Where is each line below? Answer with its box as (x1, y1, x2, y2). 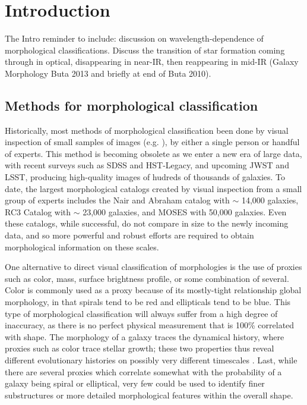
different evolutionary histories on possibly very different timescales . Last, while (5, 353, 297, 366)
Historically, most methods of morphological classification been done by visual (5, 124, 289, 136)
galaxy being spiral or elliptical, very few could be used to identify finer (5, 377, 265, 390)
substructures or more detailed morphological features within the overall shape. (5, 388, 293, 401)
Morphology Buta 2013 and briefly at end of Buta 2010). (5, 67, 211, 79)
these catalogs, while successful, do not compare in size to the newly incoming (5, 217, 289, 230)
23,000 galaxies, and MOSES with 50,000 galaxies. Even (83, 205, 287, 218)
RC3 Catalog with (5, 205, 71, 218)
